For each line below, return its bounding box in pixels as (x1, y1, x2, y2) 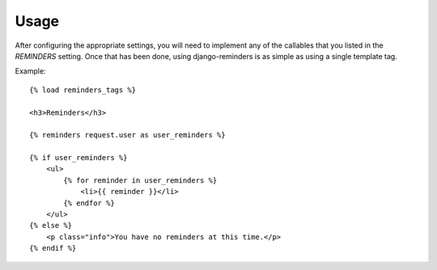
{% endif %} (29, 243, 77, 253)
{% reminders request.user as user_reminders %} (29, 130, 226, 140)
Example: (15, 66, 46, 76)
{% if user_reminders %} (29, 154, 128, 162)
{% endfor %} (63, 198, 115, 208)
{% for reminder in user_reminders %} (63, 175, 218, 185)
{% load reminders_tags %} (29, 85, 137, 95)
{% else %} (29, 221, 73, 230)
